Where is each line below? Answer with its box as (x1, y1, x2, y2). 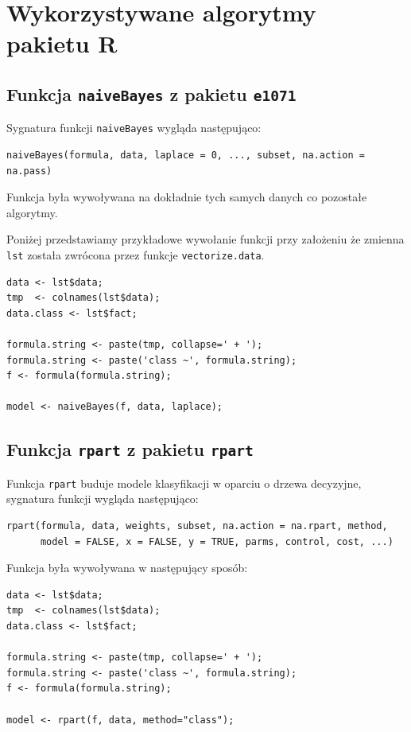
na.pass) (6, 165, 52, 177)
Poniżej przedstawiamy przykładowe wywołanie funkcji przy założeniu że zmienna (6, 231, 405, 247)
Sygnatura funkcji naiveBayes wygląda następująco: (6, 119, 262, 136)
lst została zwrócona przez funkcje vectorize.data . (6, 246, 265, 263)
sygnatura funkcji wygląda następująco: (6, 490, 199, 507)
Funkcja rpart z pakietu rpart (6, 437, 254, 461)
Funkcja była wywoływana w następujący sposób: (6, 559, 248, 576)
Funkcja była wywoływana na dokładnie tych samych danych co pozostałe (6, 189, 367, 205)
